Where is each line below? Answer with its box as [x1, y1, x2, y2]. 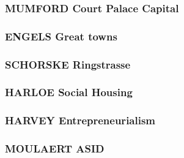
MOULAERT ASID [5, 141, 105, 156]
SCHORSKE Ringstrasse [5, 56, 131, 72]
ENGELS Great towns [5, 28, 117, 43]
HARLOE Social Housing [5, 85, 133, 100]
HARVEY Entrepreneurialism [5, 113, 156, 128]
